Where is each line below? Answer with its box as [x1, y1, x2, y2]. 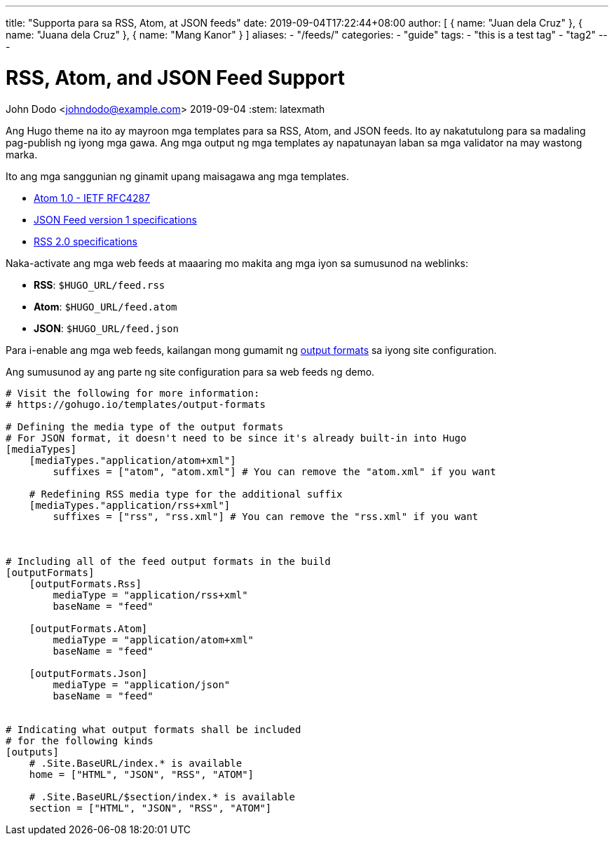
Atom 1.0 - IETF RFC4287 [34, 191, 151, 204]
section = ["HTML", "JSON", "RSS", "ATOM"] [29, 802, 272, 814]
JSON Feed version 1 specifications [34, 213, 197, 226]
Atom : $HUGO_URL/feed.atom [34, 300, 177, 313]
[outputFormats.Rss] [29, 577, 142, 589]
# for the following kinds [6, 734, 153, 746]
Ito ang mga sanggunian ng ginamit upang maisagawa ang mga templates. [6, 170, 349, 182]
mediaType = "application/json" [53, 678, 231, 690]
